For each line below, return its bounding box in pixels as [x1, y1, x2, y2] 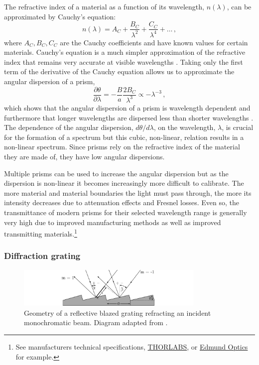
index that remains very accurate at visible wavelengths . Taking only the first [4, 56, 243, 67]
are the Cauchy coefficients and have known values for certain [60, 37, 248, 47]
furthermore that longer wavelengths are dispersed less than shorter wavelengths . [4, 112, 254, 122]
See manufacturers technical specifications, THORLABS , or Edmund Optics [15, 342, 248, 352]
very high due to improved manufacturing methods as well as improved [4, 217, 221, 227]
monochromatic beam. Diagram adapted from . [24, 317, 168, 328]
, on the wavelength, [153, 122, 216, 132]
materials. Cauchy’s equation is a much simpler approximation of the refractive [4, 47, 246, 57]
